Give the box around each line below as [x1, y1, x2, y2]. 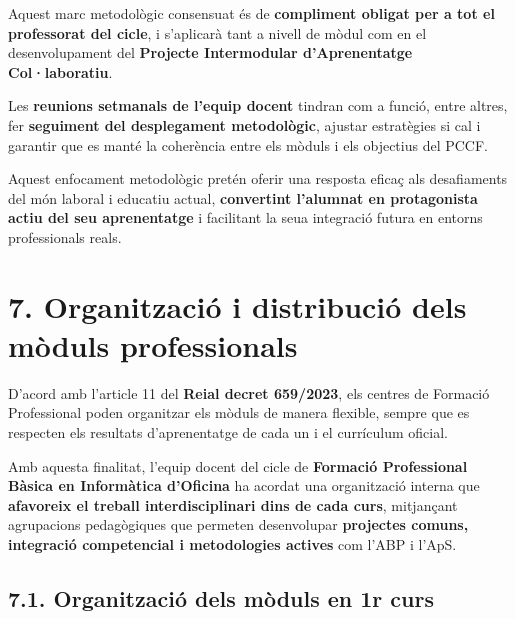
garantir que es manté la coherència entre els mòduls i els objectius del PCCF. [8, 134, 488, 155]
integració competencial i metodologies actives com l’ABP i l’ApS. [8, 534, 457, 554]
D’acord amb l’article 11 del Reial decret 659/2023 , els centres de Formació [8, 382, 490, 403]
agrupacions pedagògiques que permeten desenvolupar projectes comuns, [8, 514, 469, 535]
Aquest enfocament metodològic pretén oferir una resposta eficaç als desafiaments [8, 168, 508, 189]
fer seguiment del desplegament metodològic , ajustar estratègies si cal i [8, 114, 481, 135]
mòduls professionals [8, 324, 298, 365]
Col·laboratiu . [8, 61, 113, 82]
